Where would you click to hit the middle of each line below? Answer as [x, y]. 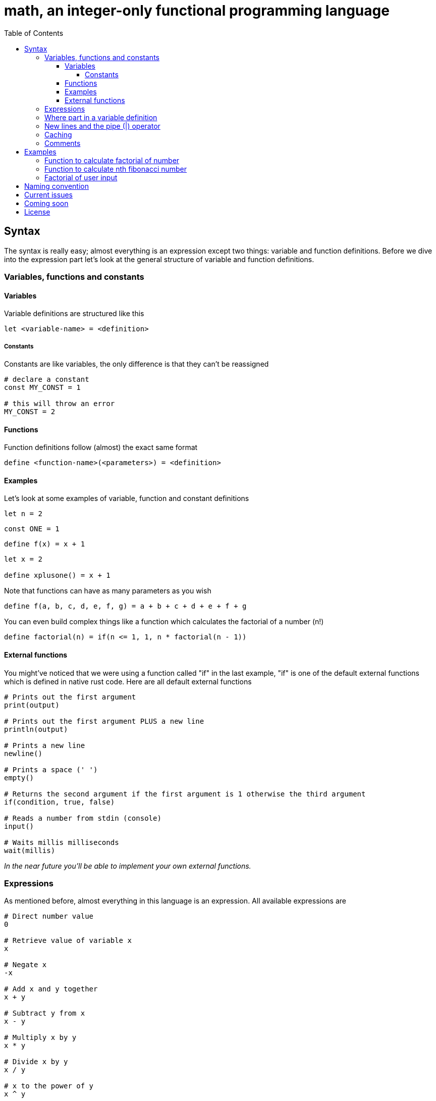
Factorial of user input [81, 177]
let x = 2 [23, 559]
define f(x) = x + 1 [45, 544]
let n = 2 [23, 514]
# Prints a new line [45, 745]
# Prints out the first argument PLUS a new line [104, 721]
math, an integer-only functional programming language [197, 11]
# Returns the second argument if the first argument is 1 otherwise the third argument [185, 794]
